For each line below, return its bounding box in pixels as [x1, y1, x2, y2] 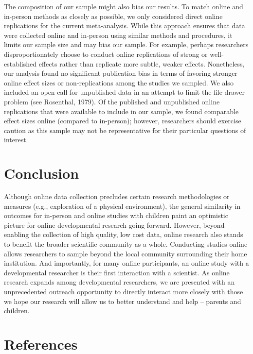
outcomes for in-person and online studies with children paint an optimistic [4, 210, 228, 220]
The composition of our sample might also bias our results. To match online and [4, 1, 243, 11]
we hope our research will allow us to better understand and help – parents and [4, 296, 241, 306]
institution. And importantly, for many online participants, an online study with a [4, 258, 249, 268]
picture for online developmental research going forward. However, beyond [4, 219, 225, 230]
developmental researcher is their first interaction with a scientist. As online [4, 267, 230, 277]
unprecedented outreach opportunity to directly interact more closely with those [4, 286, 243, 296]
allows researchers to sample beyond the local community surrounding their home [4, 248, 247, 258]
